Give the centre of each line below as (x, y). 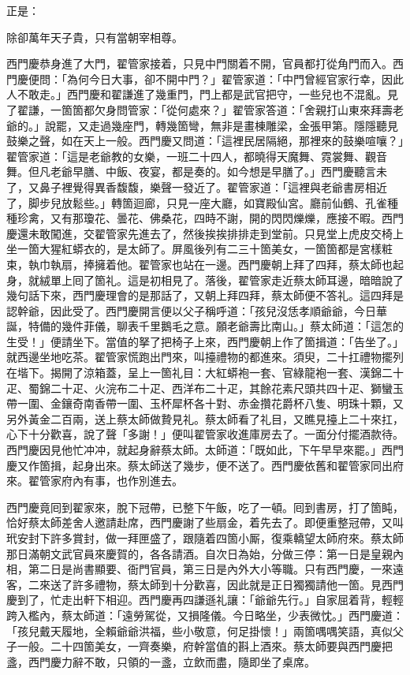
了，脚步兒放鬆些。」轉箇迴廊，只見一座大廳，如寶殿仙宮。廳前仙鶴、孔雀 (197, 202)
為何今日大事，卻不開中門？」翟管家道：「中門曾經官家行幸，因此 (235, 78)
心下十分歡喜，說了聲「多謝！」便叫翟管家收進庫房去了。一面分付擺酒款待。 (205, 434)
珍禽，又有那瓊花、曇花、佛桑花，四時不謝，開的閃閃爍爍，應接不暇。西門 (210, 218)
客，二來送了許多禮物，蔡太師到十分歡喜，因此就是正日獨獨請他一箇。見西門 (205, 584)
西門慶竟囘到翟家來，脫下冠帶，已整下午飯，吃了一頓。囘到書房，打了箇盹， (205, 507)
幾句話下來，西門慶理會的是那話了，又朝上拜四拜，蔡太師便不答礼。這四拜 (199, 295)
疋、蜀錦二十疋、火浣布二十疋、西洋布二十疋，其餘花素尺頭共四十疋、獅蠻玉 (205, 388)
